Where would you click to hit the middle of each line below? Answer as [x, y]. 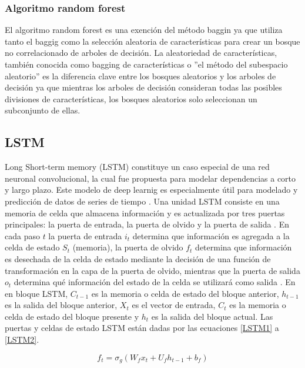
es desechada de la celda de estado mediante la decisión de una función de [138, 258]
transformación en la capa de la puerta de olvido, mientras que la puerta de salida [152, 270]
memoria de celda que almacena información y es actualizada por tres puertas [145, 213]
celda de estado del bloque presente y [72, 316]
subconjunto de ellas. [43, 110]
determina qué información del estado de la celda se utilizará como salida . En [155, 282]
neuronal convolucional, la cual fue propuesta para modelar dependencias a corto [150, 178]
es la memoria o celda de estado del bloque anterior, [185, 293]
